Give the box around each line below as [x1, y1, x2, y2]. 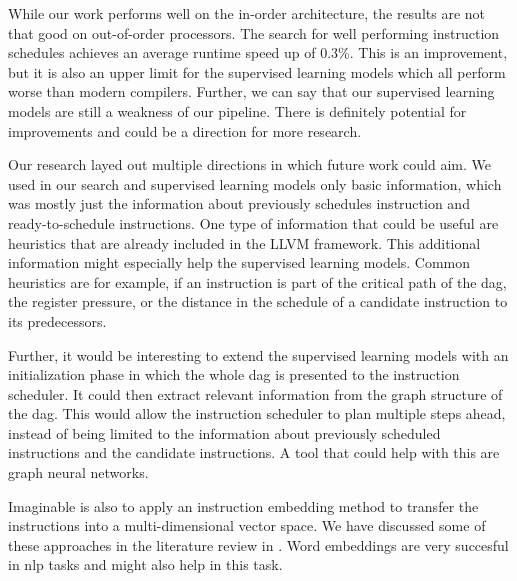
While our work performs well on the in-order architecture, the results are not [8, 3, 486, 23]
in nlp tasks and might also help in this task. [8, 554, 283, 575]
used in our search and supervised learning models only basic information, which [8, 173, 502, 194]
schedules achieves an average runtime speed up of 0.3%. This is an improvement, [8, 42, 508, 63]
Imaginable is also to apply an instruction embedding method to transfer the [8, 495, 479, 516]
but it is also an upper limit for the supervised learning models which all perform [8, 61, 506, 82]
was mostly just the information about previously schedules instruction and [8, 193, 470, 214]
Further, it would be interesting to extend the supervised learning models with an [8, 344, 509, 365]
